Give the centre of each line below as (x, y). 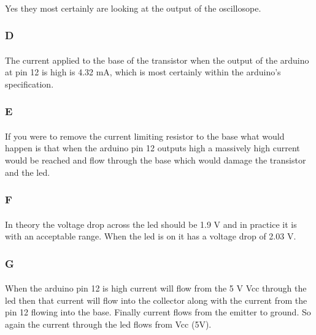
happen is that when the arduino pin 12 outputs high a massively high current (152, 148)
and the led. (28, 172)
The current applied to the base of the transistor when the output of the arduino (157, 60)
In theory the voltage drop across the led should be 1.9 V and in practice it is (151, 224)
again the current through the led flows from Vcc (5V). (108, 324)
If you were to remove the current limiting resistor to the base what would (145, 136)
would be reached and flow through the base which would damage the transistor (156, 160)
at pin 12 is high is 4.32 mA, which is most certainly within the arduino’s (143, 72)
